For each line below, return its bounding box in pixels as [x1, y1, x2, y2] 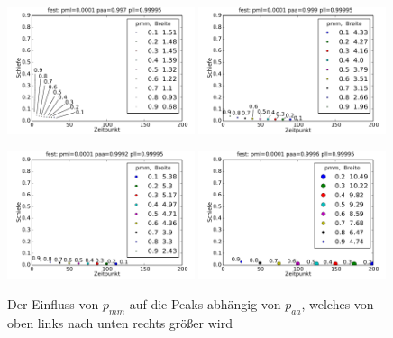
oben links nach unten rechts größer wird [7, 313, 233, 332]
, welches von [301, 294, 374, 313]
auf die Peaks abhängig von [129, 294, 281, 313]
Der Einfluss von [7, 294, 99, 313]
